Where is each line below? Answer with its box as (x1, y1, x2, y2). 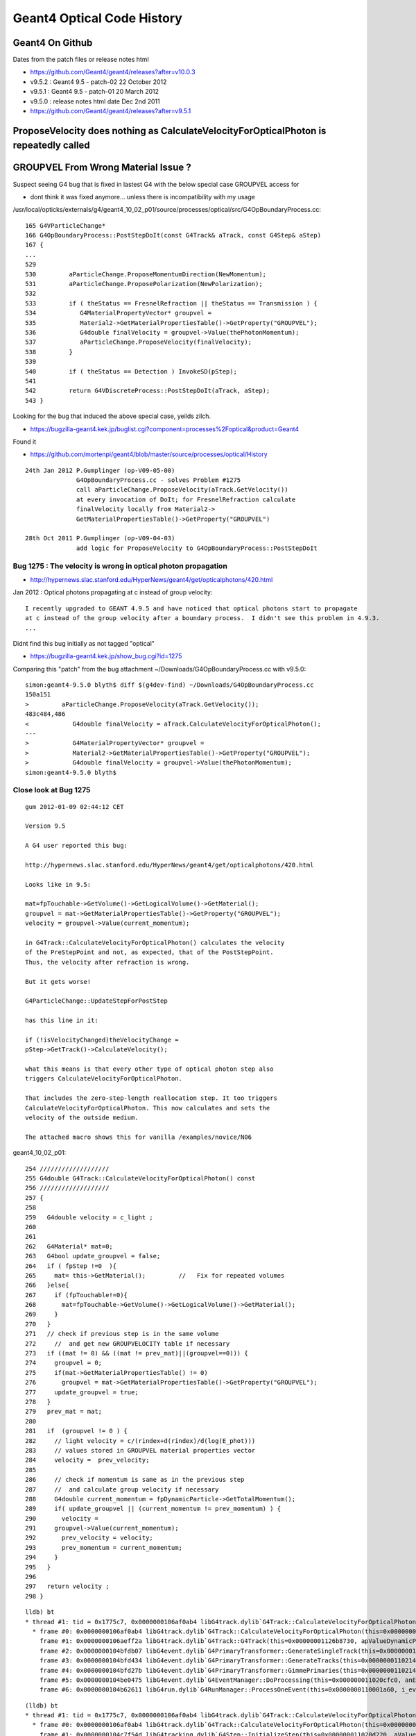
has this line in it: (25, 1017, 98, 1024)
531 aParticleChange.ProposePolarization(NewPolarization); (25, 280, 263, 288)
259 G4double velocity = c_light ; (25, 1213, 154, 1221)
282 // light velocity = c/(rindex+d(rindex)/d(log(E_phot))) (25, 1437, 256, 1444)
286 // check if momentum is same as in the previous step (25, 1476, 245, 1484)
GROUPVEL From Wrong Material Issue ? (12, 162, 191, 174)
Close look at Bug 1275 (12, 785, 91, 795)
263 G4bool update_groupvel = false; (25, 1252, 161, 1260)
